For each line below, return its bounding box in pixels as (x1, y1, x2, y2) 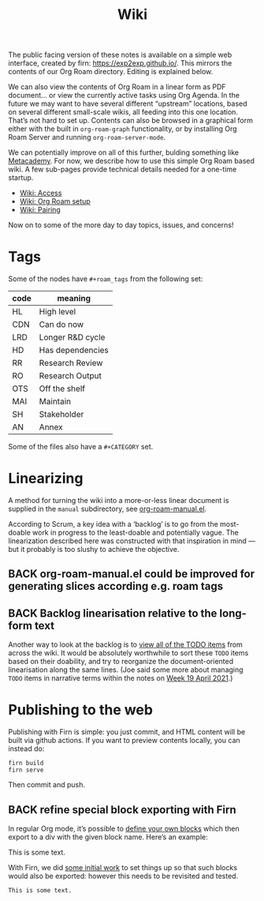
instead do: (8, 744, 45, 753)
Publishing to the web (8, 701, 154, 719)
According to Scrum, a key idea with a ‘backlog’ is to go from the (8, 520, 218, 529)
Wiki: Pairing (19, 205, 61, 215)
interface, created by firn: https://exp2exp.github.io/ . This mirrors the (8, 58, 232, 68)
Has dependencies (39, 345, 109, 356)
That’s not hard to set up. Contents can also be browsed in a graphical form (8, 116, 254, 126)
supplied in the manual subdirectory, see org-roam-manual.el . (8, 504, 207, 514)
